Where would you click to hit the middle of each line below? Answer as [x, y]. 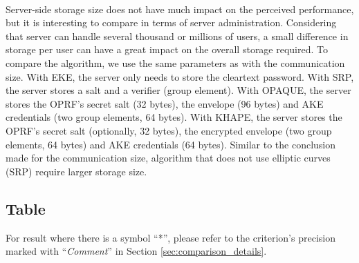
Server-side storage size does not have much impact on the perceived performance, [180, 9]
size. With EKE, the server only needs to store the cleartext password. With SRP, [180, 76]
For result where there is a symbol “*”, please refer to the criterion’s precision [171, 237]
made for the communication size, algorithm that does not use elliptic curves [168, 158]
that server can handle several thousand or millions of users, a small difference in [177, 36]
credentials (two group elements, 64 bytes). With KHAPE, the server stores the [174, 117]
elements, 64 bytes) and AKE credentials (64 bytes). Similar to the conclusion [171, 144]
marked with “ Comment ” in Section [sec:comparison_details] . [136, 251]
